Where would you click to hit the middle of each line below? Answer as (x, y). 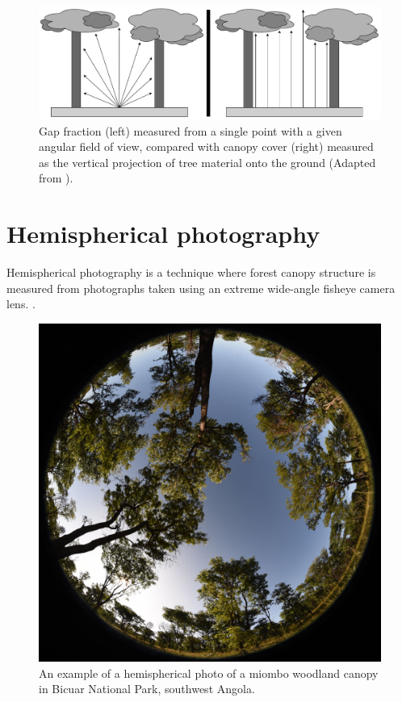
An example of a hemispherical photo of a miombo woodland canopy (209, 673)
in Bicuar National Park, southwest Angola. (147, 689)
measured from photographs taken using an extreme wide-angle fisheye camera (201, 288)
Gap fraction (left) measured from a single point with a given (191, 130)
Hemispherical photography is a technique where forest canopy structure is (191, 272)
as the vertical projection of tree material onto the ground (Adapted (207, 162)
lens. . (21, 304)
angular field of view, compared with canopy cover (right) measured (206, 146)
